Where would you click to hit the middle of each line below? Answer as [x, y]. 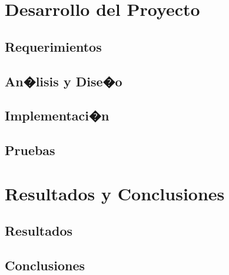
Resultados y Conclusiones [115, 193]
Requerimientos [53, 46]
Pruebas [30, 150]
